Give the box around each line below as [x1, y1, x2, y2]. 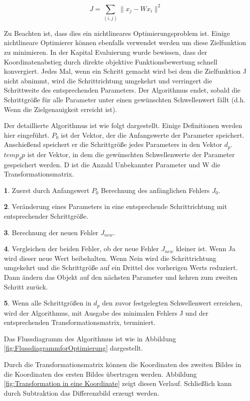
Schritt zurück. [4, 281, 48, 291]
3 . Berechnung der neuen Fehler [4, 227, 98, 237]
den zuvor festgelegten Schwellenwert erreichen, [102, 298, 242, 308]
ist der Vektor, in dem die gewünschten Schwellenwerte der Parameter [27, 149, 235, 159]
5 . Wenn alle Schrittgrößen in [4, 298, 92, 308]
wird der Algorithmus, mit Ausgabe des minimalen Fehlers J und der [4, 307, 209, 318]
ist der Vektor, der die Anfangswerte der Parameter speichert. [61, 129, 245, 140]
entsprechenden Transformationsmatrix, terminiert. [4, 317, 156, 327]
